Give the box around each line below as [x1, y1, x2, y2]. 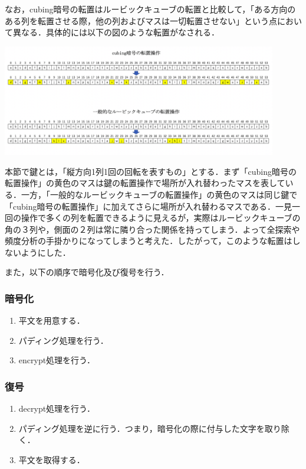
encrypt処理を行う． [18, 354, 96, 366]
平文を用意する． [18, 314, 85, 327]
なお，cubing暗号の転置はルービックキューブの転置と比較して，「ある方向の [5, 3, 296, 15]
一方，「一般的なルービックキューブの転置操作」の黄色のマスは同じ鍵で [21, 188, 298, 200]
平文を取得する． [18, 454, 85, 466]
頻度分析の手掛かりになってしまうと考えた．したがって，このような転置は [5, 234, 292, 247]
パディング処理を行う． [18, 334, 108, 346]
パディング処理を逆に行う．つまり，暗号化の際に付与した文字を [18, 422, 265, 434]
